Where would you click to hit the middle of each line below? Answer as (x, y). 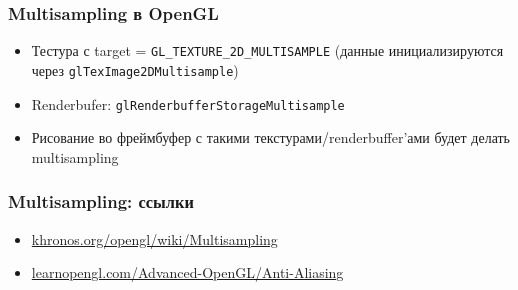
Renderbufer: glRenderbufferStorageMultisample (188, 103)
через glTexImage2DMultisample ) (135, 69)
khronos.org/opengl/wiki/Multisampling (154, 238)
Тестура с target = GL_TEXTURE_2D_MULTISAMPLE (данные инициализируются (267, 50)
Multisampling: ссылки (101, 201)
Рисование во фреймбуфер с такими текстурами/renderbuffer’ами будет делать (271, 137)
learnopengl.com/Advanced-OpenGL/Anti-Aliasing (187, 272)
